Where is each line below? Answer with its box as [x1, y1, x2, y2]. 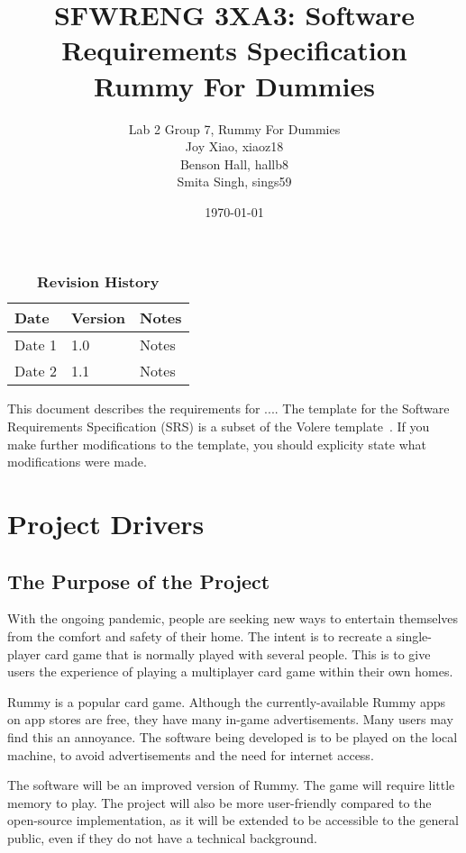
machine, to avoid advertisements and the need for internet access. [7, 745, 374, 764]
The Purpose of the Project [7, 567, 270, 594]
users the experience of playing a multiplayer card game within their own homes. [7, 662, 453, 681]
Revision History [37, 271, 160, 293]
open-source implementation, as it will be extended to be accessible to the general [7, 811, 459, 830]
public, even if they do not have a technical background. [7, 828, 317, 847]
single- [396, 627, 432, 646]
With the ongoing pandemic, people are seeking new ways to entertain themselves [7, 609, 459, 628]
